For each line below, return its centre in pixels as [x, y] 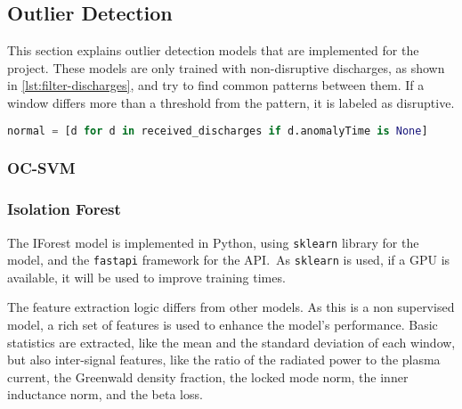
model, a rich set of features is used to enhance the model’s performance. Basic [223, 325]
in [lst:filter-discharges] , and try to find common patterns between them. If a [216, 85]
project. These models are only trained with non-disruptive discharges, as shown [226, 67]
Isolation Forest [64, 209]
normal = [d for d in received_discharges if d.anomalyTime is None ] [218, 131]
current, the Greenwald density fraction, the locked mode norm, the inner [208, 376]
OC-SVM [41, 168]
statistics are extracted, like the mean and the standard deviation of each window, [231, 342]
